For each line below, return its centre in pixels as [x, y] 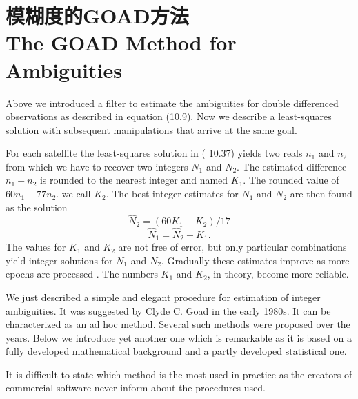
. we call [73, 194]
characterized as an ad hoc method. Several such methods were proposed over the [178, 324]
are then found [321, 194]
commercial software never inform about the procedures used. [136, 388]
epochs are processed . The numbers [82, 274]
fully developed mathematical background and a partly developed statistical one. [176, 351]
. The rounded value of [291, 180]
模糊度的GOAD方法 [97, 16]
